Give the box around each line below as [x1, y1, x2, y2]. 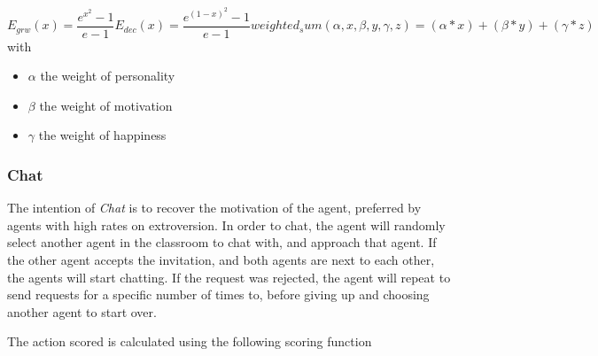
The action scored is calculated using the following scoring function [7, 332, 372, 351]
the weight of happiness [38, 126, 167, 144]
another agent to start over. [7, 302, 157, 321]
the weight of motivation [39, 96, 173, 114]
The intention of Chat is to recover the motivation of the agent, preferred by [7, 198, 422, 217]
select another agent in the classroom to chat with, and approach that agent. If [7, 233, 437, 252]
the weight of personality [40, 66, 175, 85]
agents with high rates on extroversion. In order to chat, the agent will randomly [7, 215, 446, 234]
